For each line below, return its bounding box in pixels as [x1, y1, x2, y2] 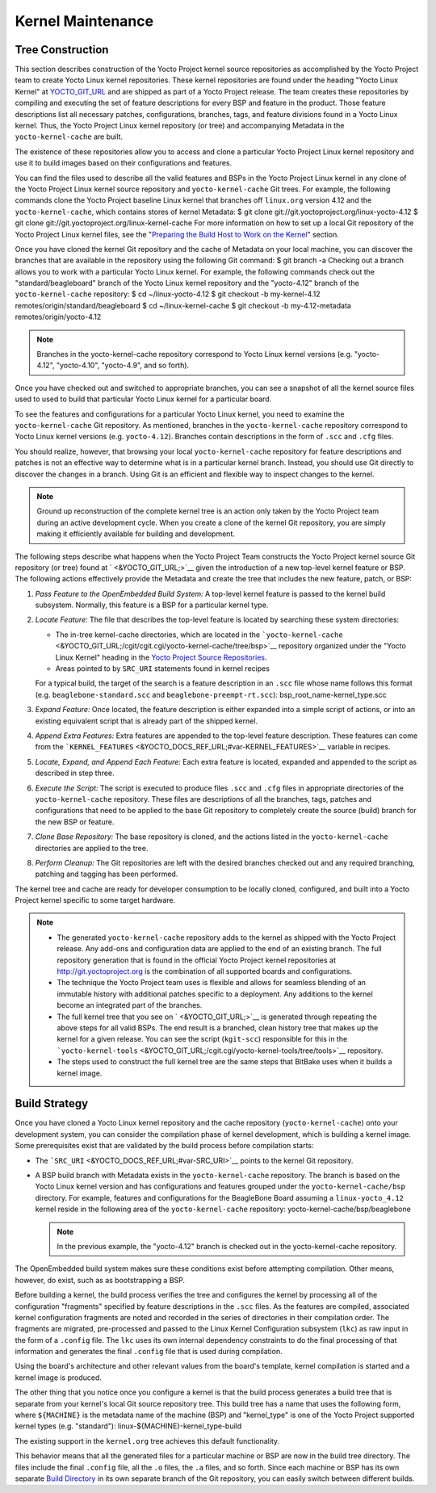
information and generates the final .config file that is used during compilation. [15, 1347, 283, 1357]
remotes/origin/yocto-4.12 [15, 312, 102, 322]
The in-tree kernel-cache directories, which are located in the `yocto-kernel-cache [55, 630, 343, 640]
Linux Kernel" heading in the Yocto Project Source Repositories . [55, 652, 267, 662]
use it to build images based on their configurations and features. [15, 158, 233, 168]
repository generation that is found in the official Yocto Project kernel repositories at [57, 955, 337, 965]
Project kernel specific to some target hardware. [15, 895, 176, 905]
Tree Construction [15, 43, 109, 57]
